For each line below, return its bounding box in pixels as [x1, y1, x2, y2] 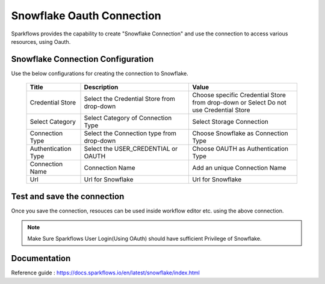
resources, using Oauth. [11, 38, 71, 45]
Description [84, 83, 119, 91]
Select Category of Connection [84, 114, 172, 122]
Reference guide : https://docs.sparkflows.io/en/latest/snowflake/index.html [11, 269, 200, 276]
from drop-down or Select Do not [192, 98, 287, 107]
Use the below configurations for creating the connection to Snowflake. [11, 70, 189, 77]
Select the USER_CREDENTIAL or [84, 145, 178, 153]
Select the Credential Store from [84, 95, 176, 103]
